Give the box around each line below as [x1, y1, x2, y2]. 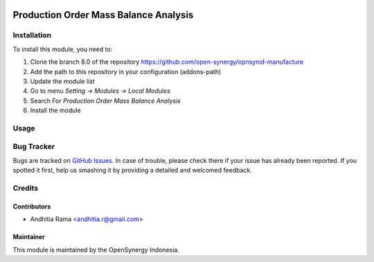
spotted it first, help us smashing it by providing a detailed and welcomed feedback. [12, 166, 252, 175]
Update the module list [30, 77, 95, 85]
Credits [12, 183, 38, 193]
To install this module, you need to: [12, 45, 113, 53]
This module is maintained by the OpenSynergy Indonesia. [12, 245, 179, 254]
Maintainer [12, 233, 45, 241]
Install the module [30, 106, 81, 114]
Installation [12, 30, 52, 40]
